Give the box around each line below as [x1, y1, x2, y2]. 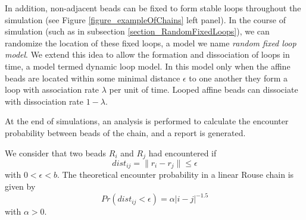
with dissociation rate [5, 95, 84, 107]
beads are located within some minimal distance [5, 71, 180, 84]
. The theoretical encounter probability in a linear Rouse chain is [57, 168, 294, 181]
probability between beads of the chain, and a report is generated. [5, 126, 246, 139]
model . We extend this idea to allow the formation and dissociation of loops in [5, 48, 290, 61]
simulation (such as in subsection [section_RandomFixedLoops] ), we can [5, 25, 270, 37]
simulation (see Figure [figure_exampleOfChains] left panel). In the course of [5, 13, 286, 26]
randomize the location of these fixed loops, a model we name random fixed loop [5, 36, 296, 49]
